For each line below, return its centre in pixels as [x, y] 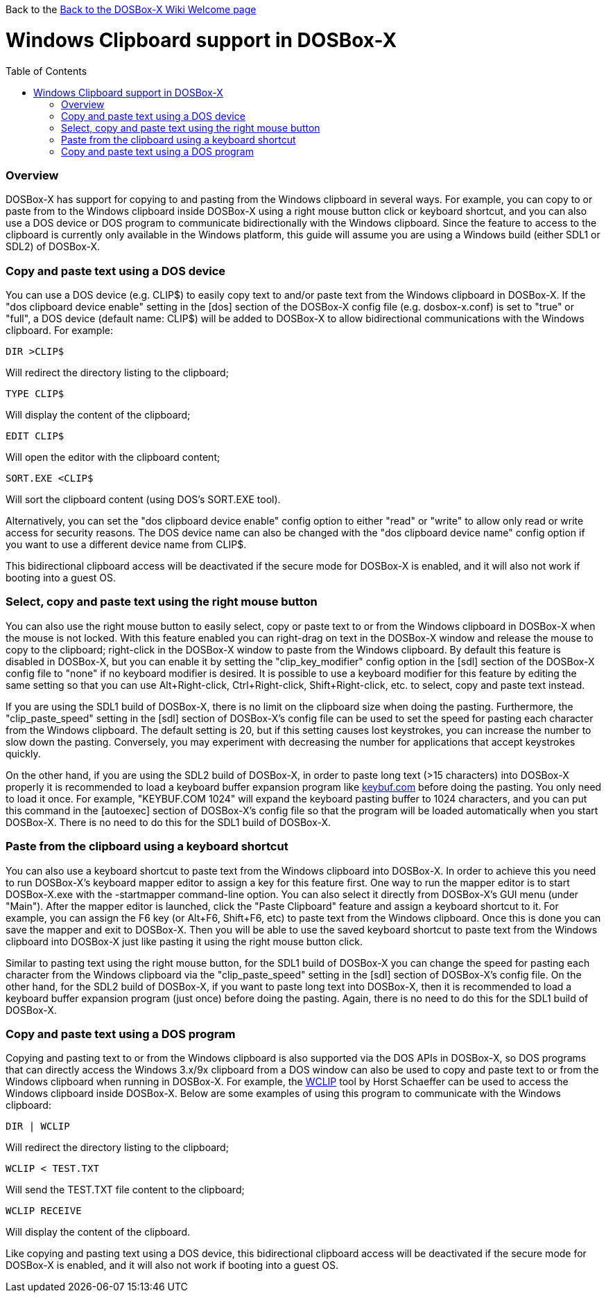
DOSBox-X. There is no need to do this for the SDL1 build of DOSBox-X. [168, 822]
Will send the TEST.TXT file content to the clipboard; [125, 1190]
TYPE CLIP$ [35, 394]
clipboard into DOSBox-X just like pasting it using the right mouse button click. [184, 941]
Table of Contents [46, 71]
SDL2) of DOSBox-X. [53, 247]
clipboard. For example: [59, 330]
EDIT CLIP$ [35, 436]
